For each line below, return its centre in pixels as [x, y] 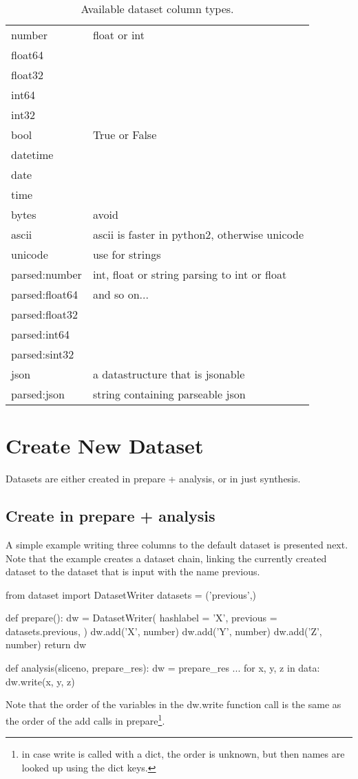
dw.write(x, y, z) [40, 681]
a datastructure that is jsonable [169, 374]
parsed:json [38, 394]
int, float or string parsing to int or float [190, 274]
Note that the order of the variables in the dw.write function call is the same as [173, 704]
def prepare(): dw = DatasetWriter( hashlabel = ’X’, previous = [141, 618]
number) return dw [46, 644]
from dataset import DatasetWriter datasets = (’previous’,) [131, 594]
